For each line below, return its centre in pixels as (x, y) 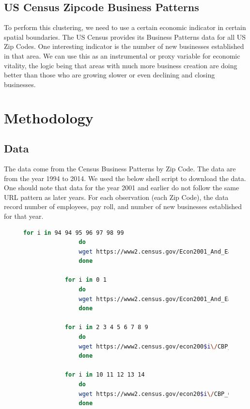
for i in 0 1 (86, 280)
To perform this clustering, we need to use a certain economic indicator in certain (125, 27)
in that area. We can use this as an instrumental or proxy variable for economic (122, 55)
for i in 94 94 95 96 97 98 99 (74, 233)
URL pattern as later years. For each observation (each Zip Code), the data (116, 197)
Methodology (49, 117)
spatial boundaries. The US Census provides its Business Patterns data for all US (125, 37)
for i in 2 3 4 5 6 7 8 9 (106, 327)
